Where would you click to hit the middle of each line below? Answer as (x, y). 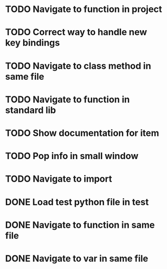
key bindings (33, 43)
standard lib (31, 110)
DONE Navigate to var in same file (77, 258)
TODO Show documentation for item (82, 133)
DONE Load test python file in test (77, 202)
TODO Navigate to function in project (84, 9)
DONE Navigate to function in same (80, 225)
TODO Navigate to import (59, 179)
